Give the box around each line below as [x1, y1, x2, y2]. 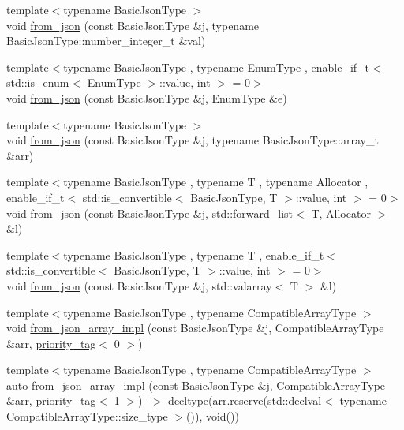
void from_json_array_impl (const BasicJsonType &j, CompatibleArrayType [6, 320, 384, 336]
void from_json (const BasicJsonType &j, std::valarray [6, 277, 272, 294]
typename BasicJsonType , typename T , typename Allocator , [63, 174, 368, 190]
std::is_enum [6, 74, 69, 91]
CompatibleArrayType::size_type [6, 408, 168, 424]
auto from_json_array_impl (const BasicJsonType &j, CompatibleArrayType [6, 376, 386, 393]
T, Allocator [311, 204, 371, 221]
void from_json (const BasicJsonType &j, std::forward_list [6, 204, 294, 221]
